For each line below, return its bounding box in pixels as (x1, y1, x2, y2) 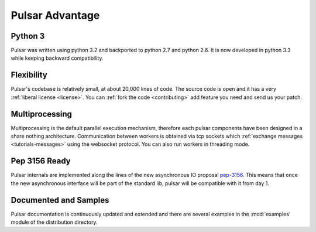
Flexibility (11, 70, 48, 80)
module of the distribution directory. (11, 219, 98, 226)
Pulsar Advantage (11, 9, 100, 22)
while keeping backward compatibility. (11, 54, 104, 62)
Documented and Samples (11, 195, 109, 205)
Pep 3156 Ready (11, 156, 71, 166)
